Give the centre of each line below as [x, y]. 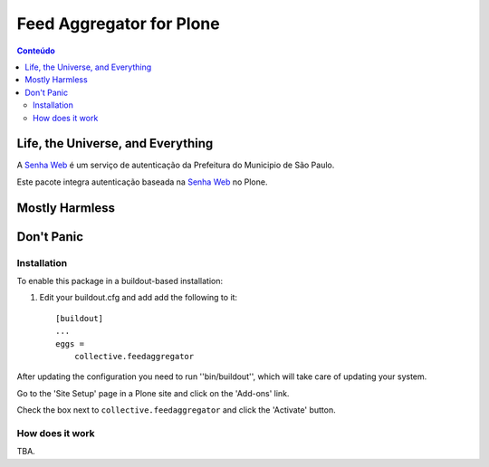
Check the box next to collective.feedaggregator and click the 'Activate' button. [176, 410]
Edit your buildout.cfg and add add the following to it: [139, 298]
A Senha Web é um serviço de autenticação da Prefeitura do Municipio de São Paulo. [176, 165]
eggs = [70, 343]
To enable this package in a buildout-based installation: [120, 281]
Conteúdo [36, 51]
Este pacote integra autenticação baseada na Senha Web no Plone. [142, 182]
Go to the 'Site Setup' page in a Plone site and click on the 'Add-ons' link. [153, 393]
